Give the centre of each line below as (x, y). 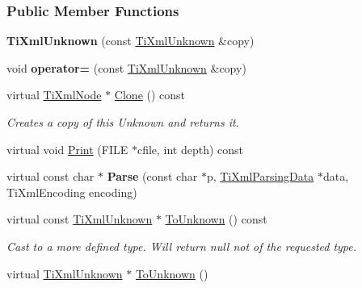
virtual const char (51, 176)
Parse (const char (152, 176)
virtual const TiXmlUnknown (80, 219)
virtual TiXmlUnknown (65, 273)
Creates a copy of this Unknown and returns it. (123, 122)
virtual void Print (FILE (67, 149)
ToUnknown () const (216, 219)
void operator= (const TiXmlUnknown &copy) (126, 67)
